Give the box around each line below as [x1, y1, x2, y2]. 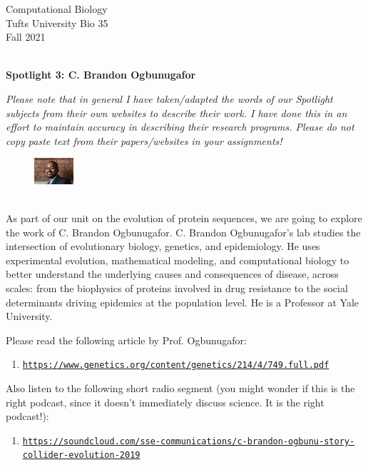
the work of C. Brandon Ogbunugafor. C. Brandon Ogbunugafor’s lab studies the [6, 224, 361, 239]
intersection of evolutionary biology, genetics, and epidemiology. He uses [6, 239, 320, 254]
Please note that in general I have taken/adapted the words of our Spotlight [6, 91, 333, 106]
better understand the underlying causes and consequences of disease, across [6, 266, 339, 281]
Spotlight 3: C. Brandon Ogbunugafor [6, 67, 196, 82]
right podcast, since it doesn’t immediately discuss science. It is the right [6, 394, 324, 409]
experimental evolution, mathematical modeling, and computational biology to [6, 252, 349, 267]
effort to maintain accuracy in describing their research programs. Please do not [6, 119, 354, 134]
